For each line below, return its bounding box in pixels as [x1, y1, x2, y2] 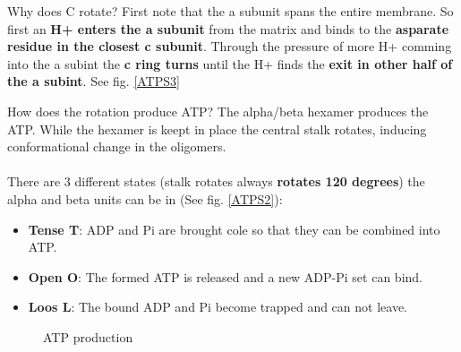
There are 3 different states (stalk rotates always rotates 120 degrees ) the [7, 172, 425, 191]
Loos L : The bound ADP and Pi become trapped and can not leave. [28, 297, 407, 316]
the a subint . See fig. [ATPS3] [7, 72, 180, 90]
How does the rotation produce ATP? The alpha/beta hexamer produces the [7, 101, 429, 120]
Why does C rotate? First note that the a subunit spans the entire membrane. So [7, 2, 454, 20]
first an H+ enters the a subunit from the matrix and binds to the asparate [7, 19, 449, 38]
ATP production [43, 327, 133, 346]
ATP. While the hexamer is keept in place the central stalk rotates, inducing [7, 119, 427, 138]
